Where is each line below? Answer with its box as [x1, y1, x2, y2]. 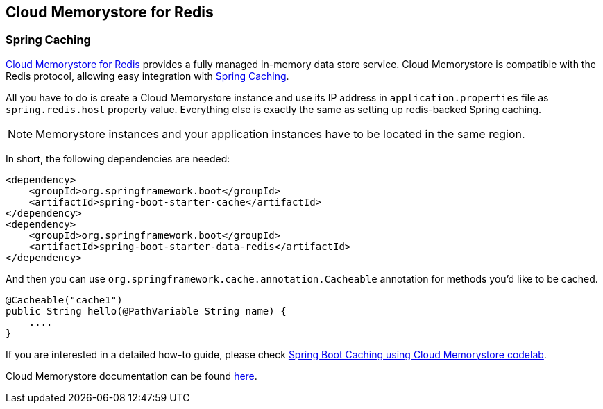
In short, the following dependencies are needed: [6, 152, 230, 165]
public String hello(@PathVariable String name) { [6, 305, 287, 317]
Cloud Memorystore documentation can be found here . [6, 369, 257, 382]
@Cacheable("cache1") [6, 294, 123, 306]
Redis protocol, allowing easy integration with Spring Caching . [6, 69, 289, 82]
